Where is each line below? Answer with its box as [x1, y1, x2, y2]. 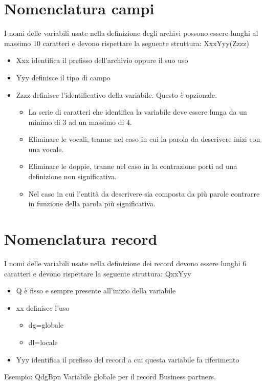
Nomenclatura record [4, 228, 158, 249]
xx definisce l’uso [16, 302, 70, 313]
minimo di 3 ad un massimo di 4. [28, 116, 132, 127]
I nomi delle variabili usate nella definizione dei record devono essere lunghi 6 [4, 258, 247, 268]
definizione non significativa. [28, 171, 117, 182]
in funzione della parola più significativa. [28, 198, 156, 209]
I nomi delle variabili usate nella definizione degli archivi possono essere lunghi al [4, 28, 258, 38]
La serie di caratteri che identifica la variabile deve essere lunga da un [28, 106, 247, 117]
